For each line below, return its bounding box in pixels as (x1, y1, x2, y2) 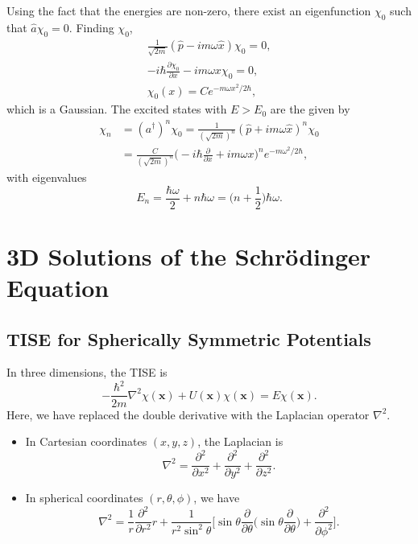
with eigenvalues (6, 168, 87, 185)
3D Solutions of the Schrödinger (6, 239, 371, 272)
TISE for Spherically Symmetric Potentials (6, 326, 371, 351)
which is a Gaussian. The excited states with (6, 101, 227, 117)
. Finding (68, 19, 114, 35)
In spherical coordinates (25, 489, 143, 506)
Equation (6, 270, 110, 303)
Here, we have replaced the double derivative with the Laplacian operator (6, 406, 370, 422)
